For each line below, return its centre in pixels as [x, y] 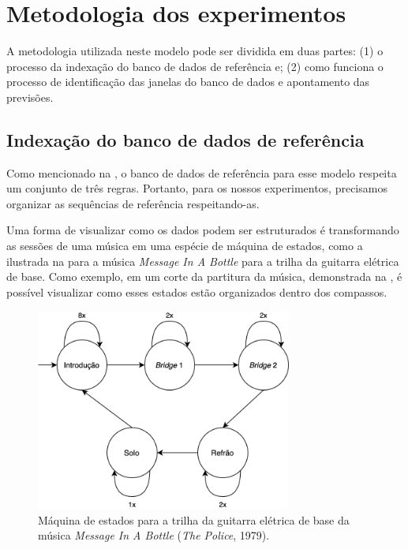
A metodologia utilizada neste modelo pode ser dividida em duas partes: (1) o [195, 51]
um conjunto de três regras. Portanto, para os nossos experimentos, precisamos [197, 188]
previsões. [30, 97]
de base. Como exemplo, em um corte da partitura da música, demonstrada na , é [204, 276]
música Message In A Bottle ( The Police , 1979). [154, 535]
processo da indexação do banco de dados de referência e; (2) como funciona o [195, 66]
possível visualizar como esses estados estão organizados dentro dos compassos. [197, 291]
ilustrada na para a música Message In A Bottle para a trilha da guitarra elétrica [203, 261]
